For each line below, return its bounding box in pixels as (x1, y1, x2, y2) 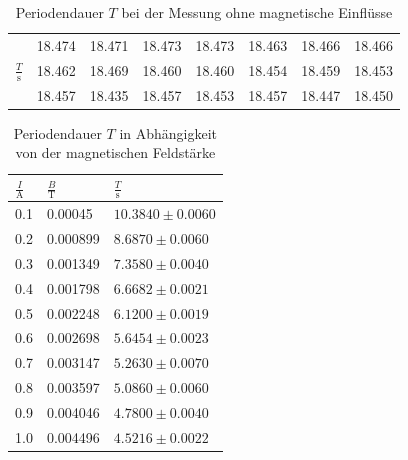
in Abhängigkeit (119, 122, 218, 143)
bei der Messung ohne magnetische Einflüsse (121, 2, 393, 22)
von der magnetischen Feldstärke (15, 142, 216, 163)
